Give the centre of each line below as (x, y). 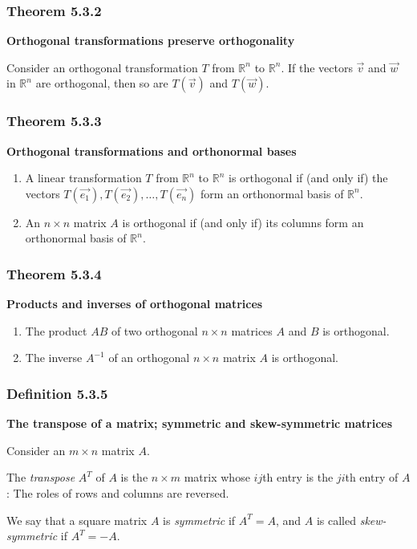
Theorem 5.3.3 (54, 121)
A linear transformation (83, 178)
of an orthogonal (149, 358)
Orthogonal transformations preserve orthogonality (151, 41)
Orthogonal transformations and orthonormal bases (152, 150)
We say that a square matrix (77, 520)
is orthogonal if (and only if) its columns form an (243, 222)
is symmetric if (199, 520)
